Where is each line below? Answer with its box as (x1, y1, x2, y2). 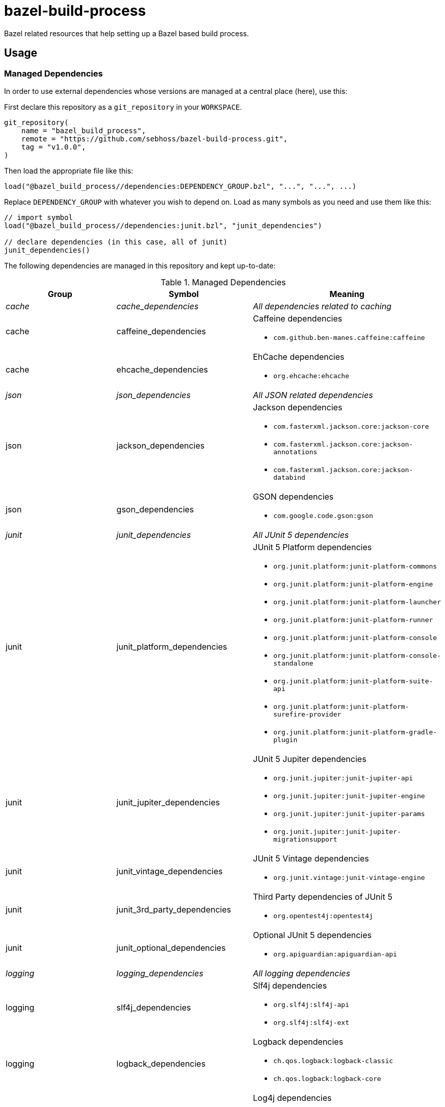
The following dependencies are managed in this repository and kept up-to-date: (4, 261, 276, 270)
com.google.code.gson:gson (273, 511, 373, 520)
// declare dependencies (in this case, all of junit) (4, 237, 228, 246)
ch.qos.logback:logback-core (273, 1074, 381, 1083)
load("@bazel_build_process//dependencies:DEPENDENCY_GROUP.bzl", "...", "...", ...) (4, 182, 357, 190)
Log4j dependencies (253, 1092, 332, 1103)
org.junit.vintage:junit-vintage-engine (273, 873, 425, 881)
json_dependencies (116, 389, 191, 400)
